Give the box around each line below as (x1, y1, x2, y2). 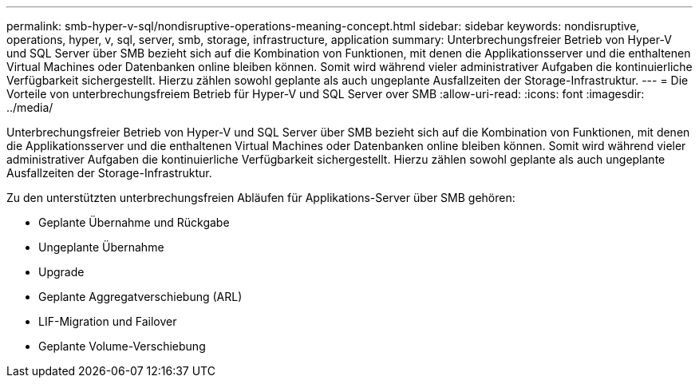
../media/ (6, 101, 53, 114)
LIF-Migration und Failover (38, 315, 177, 328)
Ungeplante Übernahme (38, 240, 164, 254)
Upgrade (38, 265, 85, 279)
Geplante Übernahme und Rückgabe (38, 216, 230, 229)
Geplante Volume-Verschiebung (38, 339, 206, 353)
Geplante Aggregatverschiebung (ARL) (38, 290, 243, 303)
